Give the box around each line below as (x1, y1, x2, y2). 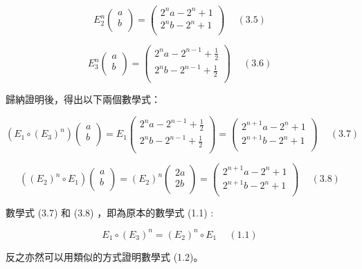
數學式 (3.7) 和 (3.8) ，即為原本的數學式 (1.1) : (6, 205, 214, 219)
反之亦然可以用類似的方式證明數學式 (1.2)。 (6, 249, 203, 263)
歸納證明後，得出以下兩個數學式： (6, 91, 161, 106)
